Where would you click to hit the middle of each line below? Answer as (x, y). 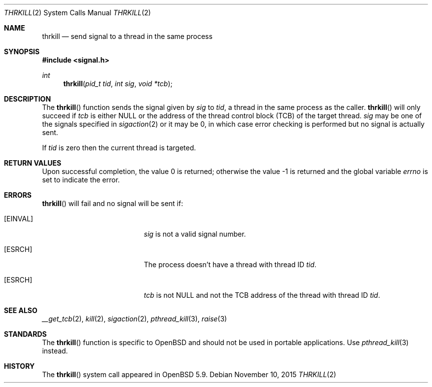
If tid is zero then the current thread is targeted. (119, 148)
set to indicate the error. (81, 180)
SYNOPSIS (22, 52)
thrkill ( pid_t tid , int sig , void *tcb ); (118, 84)
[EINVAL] (19, 219)
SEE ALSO (21, 310)
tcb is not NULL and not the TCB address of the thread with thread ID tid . (262, 295)
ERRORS (18, 195)
